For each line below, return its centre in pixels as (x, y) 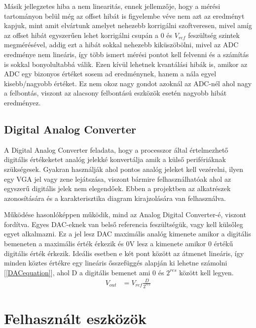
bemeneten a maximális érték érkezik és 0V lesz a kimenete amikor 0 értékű (119, 244)
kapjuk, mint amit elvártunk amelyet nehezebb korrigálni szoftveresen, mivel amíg (128, 25)
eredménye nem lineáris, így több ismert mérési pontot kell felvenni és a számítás (127, 54)
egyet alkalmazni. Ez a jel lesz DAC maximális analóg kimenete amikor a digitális (128, 234)
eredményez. (22, 102)
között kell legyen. (206, 272)
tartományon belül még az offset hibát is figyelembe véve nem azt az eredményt (124, 16)
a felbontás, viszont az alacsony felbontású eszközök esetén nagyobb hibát (115, 93)
